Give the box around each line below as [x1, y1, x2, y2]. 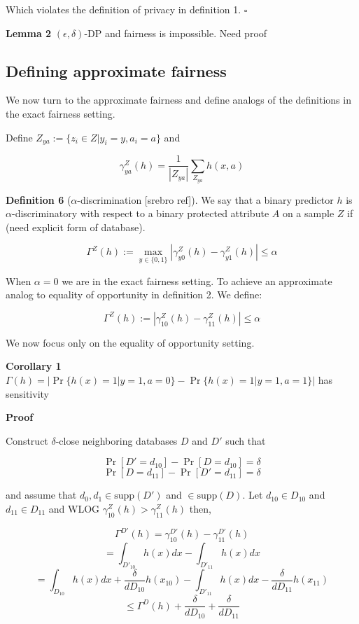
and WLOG [48, 501, 100, 515]
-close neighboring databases [55, 433, 178, 448]
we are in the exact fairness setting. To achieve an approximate [62, 273, 332, 288]
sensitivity [6, 386, 49, 401]
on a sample [282, 206, 335, 221]
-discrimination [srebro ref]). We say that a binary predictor [77, 192, 334, 207]
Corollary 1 [6, 359, 62, 373]
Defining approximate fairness [6, 60, 227, 81]
